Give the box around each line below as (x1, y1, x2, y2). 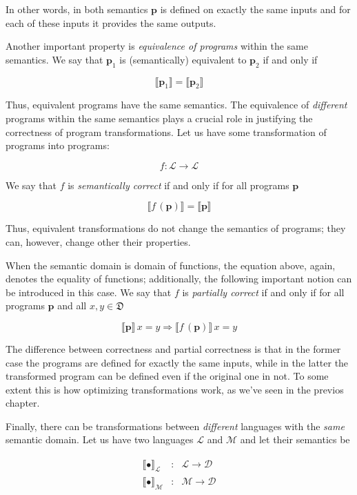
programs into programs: (6, 138, 110, 153)
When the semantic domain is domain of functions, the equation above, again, (6, 258, 336, 272)
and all (57, 298, 87, 313)
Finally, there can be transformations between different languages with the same (6, 418, 345, 433)
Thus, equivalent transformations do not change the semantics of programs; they (6, 221, 346, 235)
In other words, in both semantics (6, 2, 148, 16)
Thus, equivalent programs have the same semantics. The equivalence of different (6, 97, 347, 112)
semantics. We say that (6, 52, 103, 66)
